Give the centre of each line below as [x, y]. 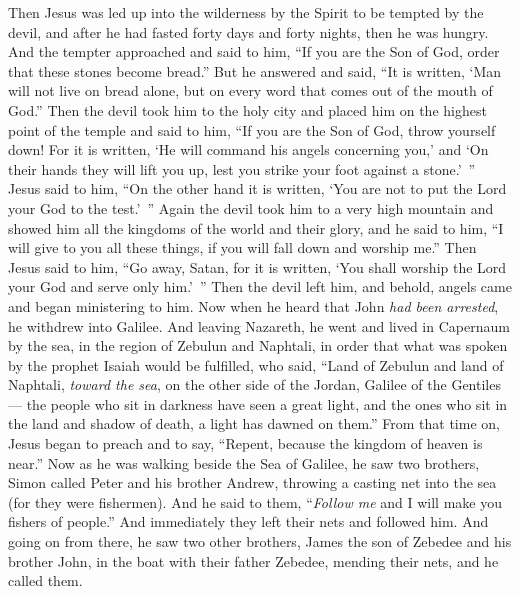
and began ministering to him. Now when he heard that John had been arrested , [253, 305]
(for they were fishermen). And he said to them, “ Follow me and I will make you [255, 501]
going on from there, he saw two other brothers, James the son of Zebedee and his [260, 541]
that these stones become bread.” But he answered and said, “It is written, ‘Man [255, 70]
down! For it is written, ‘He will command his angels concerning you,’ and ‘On [248, 149]
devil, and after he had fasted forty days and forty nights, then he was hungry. [248, 31]
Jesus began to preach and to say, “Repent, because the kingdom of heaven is [245, 443]
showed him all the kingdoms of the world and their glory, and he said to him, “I [256, 227]
